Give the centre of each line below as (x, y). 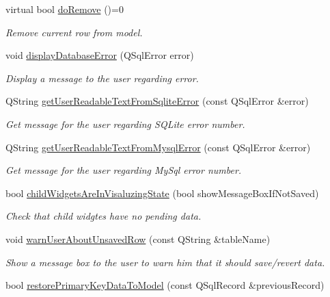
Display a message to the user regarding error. (102, 78)
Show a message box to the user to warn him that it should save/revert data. (165, 262)
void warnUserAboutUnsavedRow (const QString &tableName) (138, 238)
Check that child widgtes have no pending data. (104, 216)
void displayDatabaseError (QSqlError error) (100, 55)
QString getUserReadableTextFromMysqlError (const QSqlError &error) (158, 147)
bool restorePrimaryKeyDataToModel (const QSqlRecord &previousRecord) (165, 285)
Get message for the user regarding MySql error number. (124, 170)
